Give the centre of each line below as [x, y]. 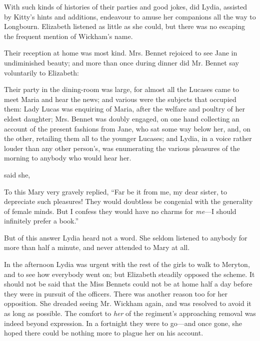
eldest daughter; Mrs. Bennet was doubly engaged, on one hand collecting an [122, 118]
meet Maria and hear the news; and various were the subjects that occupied [120, 99]
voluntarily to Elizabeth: [41, 72]
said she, [17, 174]
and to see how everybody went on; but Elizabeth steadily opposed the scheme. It [129, 274]
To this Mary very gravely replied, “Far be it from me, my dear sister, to [115, 191]
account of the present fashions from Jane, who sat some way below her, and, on [127, 128]
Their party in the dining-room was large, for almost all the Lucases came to [122, 89]
